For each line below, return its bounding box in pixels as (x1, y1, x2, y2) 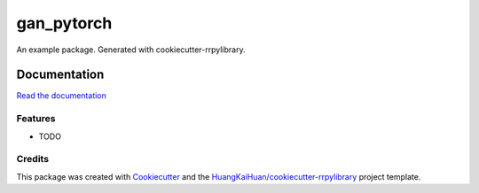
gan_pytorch (16, 13, 113, 33)
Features (16, 112, 56, 125)
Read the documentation (16, 90, 106, 101)
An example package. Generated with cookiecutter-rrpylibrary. (16, 44, 246, 55)
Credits (16, 153, 49, 166)
